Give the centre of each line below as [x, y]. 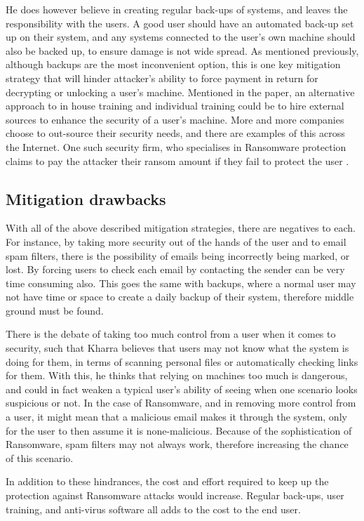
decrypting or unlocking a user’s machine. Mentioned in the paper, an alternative [180, 92]
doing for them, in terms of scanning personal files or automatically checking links [182, 361]
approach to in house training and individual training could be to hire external [175, 106]
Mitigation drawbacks [86, 198]
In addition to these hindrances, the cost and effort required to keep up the [167, 481]
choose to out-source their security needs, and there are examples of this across [175, 133]
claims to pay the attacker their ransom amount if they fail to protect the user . [177, 160]
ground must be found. [55, 310]
